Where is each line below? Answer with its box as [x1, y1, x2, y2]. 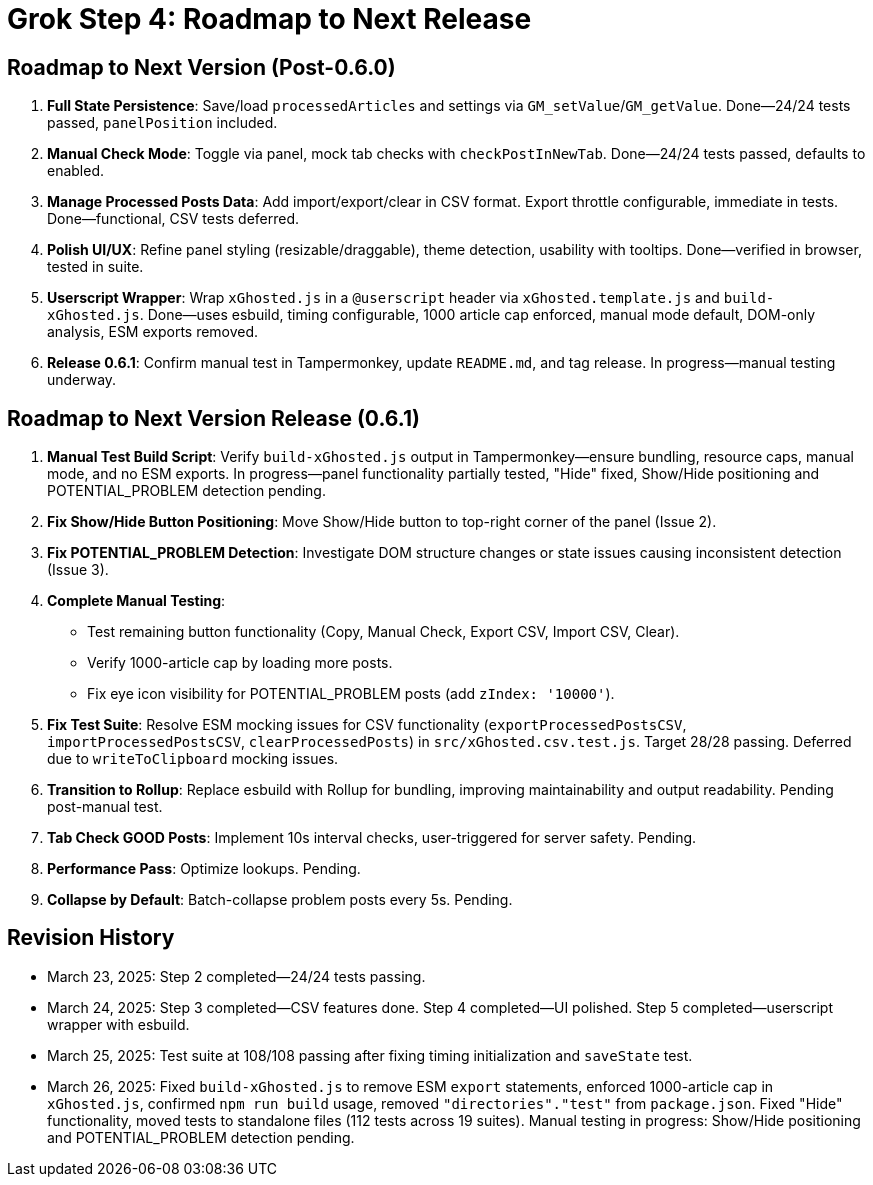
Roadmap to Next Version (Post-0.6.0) [7, 54, 396, 80]
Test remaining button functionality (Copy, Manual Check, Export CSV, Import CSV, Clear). [87, 623, 680, 641]
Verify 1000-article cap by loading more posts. [87, 654, 393, 672]
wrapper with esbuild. [47, 1015, 190, 1033]
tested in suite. [47, 258, 144, 276]
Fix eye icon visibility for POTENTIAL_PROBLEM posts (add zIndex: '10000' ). [87, 685, 615, 703]
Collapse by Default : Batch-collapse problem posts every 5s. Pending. [47, 891, 513, 909]
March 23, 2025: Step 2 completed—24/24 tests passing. [47, 967, 426, 985]
